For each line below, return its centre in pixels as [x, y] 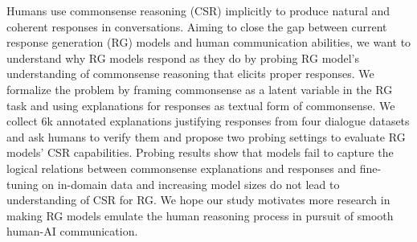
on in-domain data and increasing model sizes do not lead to [191, 184]
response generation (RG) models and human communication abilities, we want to [209, 42]
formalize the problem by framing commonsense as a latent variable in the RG [200, 89]
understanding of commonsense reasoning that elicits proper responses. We [190, 74]
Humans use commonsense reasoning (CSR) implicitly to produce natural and [198, 10]
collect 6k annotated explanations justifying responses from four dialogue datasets [208, 121]
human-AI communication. [72, 231]
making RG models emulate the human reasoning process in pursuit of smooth [200, 215]
